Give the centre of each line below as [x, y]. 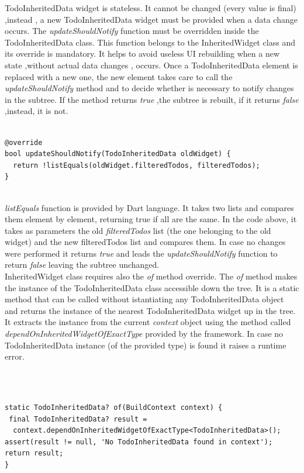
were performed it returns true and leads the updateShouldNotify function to [141, 253]
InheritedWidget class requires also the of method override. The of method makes [151, 276]
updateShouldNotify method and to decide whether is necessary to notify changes [149, 88]
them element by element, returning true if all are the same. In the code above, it [151, 219]
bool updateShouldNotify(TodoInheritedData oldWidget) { [118, 154]
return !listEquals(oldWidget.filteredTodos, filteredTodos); [137, 165]
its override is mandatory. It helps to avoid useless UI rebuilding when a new [142, 53]
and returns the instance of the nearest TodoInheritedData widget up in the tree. [150, 310]
